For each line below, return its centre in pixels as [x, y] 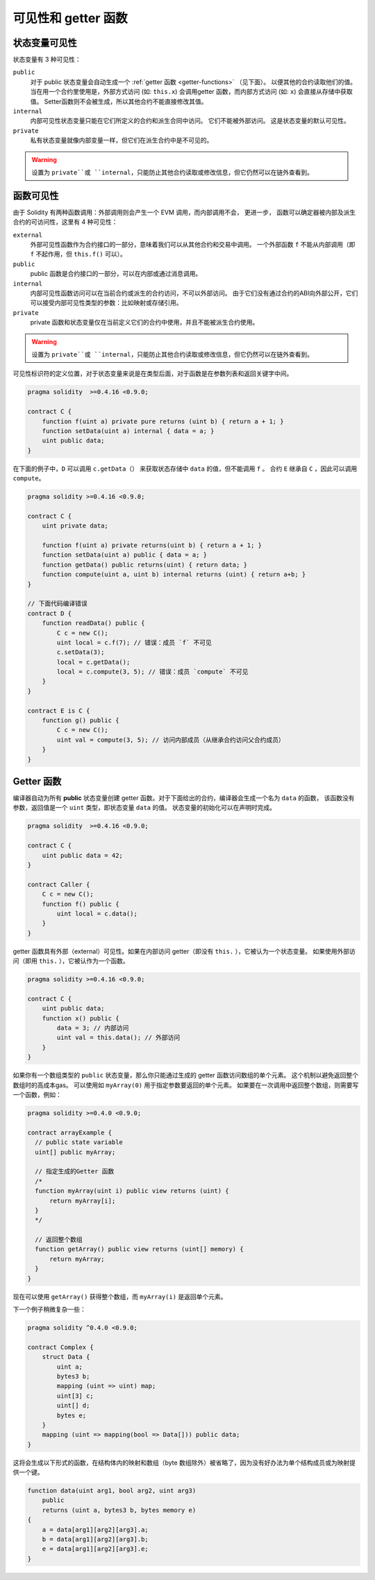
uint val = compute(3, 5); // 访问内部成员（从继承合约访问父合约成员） [170, 740]
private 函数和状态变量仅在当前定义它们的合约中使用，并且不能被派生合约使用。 [144, 323]
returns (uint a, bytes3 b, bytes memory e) [119, 1510]
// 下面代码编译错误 [57, 604]
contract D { [50, 613]
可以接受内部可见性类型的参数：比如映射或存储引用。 [106, 303]
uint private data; [75, 526]
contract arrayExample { [70, 1132]
